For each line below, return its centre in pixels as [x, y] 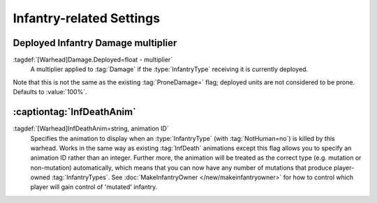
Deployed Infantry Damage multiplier [95, 43]
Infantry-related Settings [87, 18]
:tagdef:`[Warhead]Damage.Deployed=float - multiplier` [93, 60]
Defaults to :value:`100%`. [50, 92]
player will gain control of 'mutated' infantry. [94, 187]
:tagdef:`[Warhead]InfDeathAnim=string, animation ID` [91, 128]
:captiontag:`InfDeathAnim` [74, 112]
